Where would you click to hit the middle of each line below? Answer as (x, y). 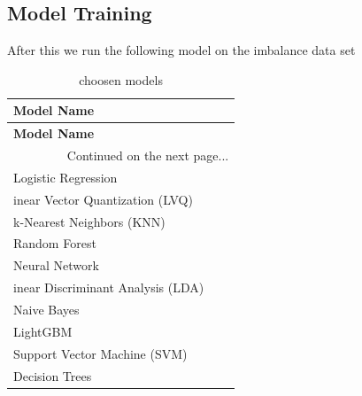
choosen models (121, 79)
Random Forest (55, 243)
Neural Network (56, 265)
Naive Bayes (46, 309)
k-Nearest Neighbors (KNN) (89, 221)
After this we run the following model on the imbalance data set (181, 50)
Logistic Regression (65, 177)
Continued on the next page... (148, 155)
